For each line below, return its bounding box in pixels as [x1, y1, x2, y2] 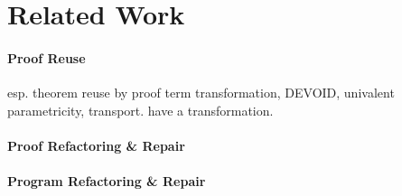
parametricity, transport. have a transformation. [7, 100, 274, 119]
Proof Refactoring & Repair [7, 135, 185, 154]
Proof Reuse [7, 48, 86, 67]
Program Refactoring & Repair [7, 172, 206, 191]
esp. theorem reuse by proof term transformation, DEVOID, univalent [7, 83, 395, 102]
